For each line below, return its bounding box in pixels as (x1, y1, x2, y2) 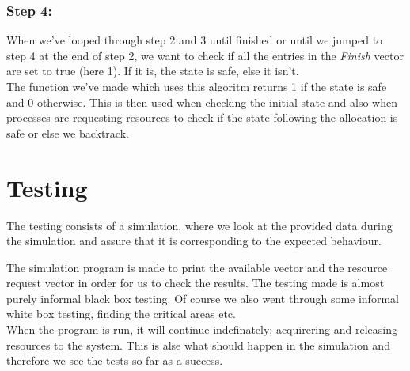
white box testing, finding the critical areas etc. (6, 305, 236, 322)
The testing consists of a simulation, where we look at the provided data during (6, 217, 393, 233)
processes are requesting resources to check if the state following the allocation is (6, 109, 398, 126)
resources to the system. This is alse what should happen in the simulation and (6, 336, 390, 353)
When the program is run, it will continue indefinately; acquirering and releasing (6, 321, 397, 338)
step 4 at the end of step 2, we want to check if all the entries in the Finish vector (6, 47, 404, 63)
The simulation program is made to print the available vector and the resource (6, 259, 388, 275)
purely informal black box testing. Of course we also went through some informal (6, 290, 399, 306)
